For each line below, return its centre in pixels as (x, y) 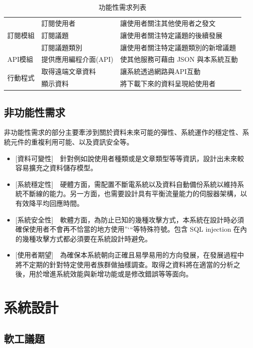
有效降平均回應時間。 (49, 203)
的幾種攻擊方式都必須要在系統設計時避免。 (83, 238)
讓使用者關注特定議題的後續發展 (171, 35)
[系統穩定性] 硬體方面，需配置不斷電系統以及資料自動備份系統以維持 (126, 184)
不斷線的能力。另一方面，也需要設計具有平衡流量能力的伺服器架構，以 (135, 193)
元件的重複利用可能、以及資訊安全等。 (72, 141)
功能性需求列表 (122, 7)
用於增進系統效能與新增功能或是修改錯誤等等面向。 (111, 274)
